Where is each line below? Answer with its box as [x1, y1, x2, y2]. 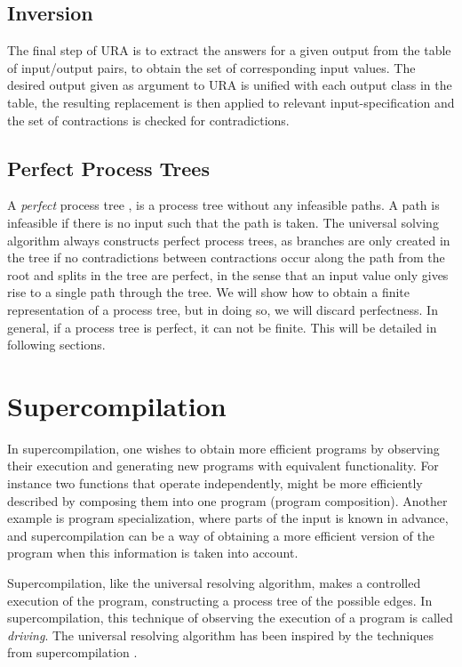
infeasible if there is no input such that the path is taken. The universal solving [7, 213, 439, 231]
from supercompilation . [7, 643, 138, 662]
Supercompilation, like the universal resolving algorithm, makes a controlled [7, 574, 421, 591]
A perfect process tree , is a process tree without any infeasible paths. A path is [7, 196, 440, 214]
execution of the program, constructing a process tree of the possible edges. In [7, 591, 433, 609]
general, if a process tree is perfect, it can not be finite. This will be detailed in [7, 317, 437, 336]
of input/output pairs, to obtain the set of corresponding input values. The [7, 58, 416, 76]
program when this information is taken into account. [7, 543, 299, 562]
